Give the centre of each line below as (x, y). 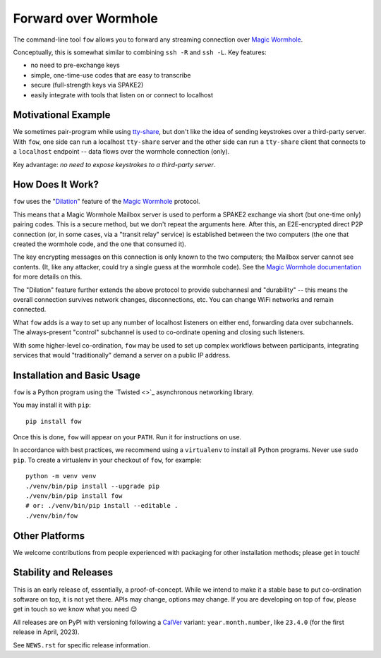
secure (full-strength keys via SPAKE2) (87, 85)
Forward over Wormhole (85, 18)
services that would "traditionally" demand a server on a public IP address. (122, 355)
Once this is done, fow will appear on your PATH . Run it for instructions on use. (127, 437)
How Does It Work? (56, 184)
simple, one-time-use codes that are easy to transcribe (111, 75)
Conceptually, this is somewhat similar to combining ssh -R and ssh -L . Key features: (140, 52)
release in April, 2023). (46, 632)
